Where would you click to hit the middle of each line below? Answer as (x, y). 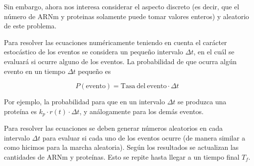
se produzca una (202, 102)
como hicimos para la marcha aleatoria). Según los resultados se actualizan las (121, 147)
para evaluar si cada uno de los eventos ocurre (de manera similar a (144, 137)
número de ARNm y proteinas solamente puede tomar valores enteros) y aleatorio (127, 16)
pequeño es (94, 71)
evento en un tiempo (35, 71)
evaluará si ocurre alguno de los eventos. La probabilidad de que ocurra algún (120, 61)
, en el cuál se (214, 52)
